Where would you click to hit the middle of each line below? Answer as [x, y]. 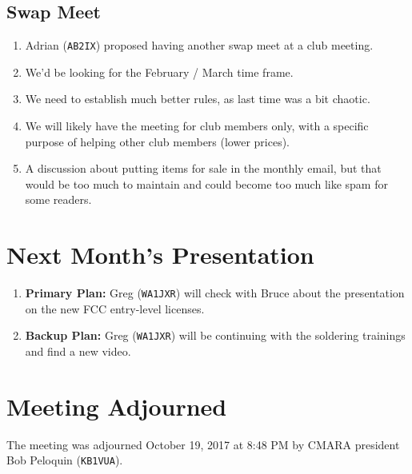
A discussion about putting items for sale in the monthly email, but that [203, 168]
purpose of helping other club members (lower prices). [157, 141]
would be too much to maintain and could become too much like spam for [206, 183]
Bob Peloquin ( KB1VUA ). [65, 460]
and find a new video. [78, 351]
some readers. [58, 199]
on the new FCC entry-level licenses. [115, 308]
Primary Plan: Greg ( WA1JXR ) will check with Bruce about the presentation [215, 293]
